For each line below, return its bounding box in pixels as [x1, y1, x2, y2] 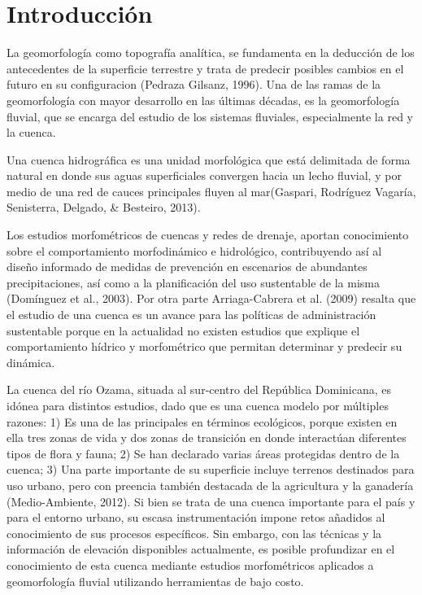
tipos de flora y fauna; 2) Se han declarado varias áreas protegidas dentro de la [7, 444, 400, 462]
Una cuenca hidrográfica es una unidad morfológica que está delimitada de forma [7, 151, 411, 168]
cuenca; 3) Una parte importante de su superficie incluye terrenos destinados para [7, 461, 415, 478]
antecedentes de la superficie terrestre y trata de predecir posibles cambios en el [7, 59, 404, 77]
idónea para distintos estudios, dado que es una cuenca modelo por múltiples [7, 397, 389, 413]
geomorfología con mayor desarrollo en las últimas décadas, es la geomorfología [7, 91, 400, 108]
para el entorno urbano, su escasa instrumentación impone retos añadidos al [7, 509, 385, 526]
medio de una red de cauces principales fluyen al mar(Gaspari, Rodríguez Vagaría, [7, 182, 416, 199]
